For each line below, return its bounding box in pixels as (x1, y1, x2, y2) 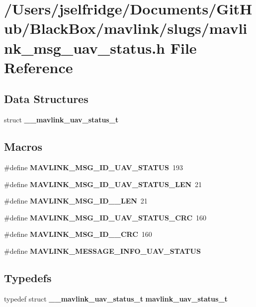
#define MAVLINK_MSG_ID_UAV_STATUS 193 (4, 162, 183, 172)
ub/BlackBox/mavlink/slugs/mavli (4, 18, 248, 38)
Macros (4, 139, 42, 154)
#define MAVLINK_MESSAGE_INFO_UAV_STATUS (4, 245, 201, 256)
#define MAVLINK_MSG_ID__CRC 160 (4, 229, 152, 239)
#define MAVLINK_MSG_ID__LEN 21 (4, 196, 148, 206)
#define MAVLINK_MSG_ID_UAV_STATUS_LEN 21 (4, 179, 202, 189)
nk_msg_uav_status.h (4, 37, 165, 58)
